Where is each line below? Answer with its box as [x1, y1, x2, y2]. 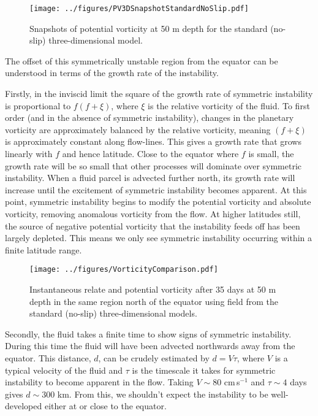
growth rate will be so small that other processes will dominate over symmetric [5, 159, 302, 172]
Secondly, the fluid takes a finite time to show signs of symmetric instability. [5, 327, 292, 340]
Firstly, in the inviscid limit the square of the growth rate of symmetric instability [5, 87, 313, 100]
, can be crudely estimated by [98, 351, 210, 364]
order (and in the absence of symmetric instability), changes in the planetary [5, 111, 294, 124]
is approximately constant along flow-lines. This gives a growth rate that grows [5, 135, 301, 148]
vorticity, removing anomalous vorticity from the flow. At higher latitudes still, [5, 207, 301, 220]
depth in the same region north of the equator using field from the [29, 295, 278, 307]
